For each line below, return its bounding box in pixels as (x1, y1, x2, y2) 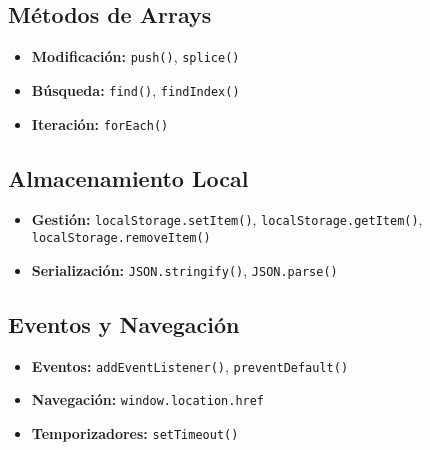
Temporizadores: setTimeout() (31, 422, 239, 443)
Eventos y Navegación (8, 308, 240, 339)
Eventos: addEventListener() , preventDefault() (31, 355, 349, 376)
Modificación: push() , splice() (31, 46, 240, 67)
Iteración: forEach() (31, 113, 169, 134)
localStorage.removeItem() (31, 231, 211, 246)
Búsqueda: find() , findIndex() (31, 79, 240, 100)
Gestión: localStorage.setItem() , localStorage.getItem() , (31, 209, 423, 230)
